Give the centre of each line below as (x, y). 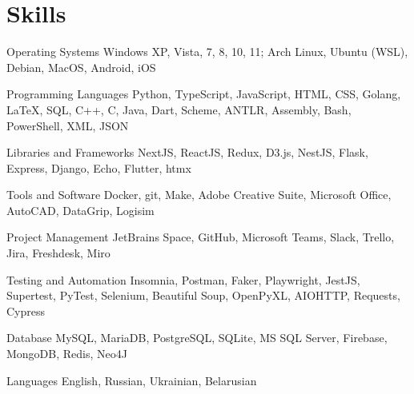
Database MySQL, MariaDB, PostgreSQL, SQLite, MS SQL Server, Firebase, (197, 338)
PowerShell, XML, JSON (68, 125)
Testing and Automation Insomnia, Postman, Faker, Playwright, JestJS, (183, 279)
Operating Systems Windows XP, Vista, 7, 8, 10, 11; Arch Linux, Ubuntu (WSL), (207, 52)
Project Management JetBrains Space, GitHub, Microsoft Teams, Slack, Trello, (201, 237)
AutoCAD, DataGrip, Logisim (80, 210)
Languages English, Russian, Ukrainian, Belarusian (132, 380)
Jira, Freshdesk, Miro (58, 253)
